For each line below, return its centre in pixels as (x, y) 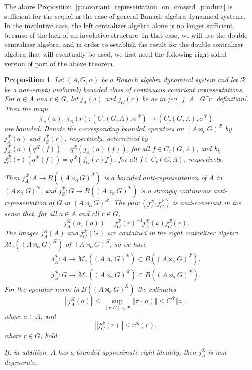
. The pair (124, 203)
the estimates (157, 288)
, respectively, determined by (106, 138)
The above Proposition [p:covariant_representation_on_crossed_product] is (118, 6)
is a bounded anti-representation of (155, 177)
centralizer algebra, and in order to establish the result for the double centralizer (124, 44)
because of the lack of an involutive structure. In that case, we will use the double (126, 35)
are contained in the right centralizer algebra (173, 233)
